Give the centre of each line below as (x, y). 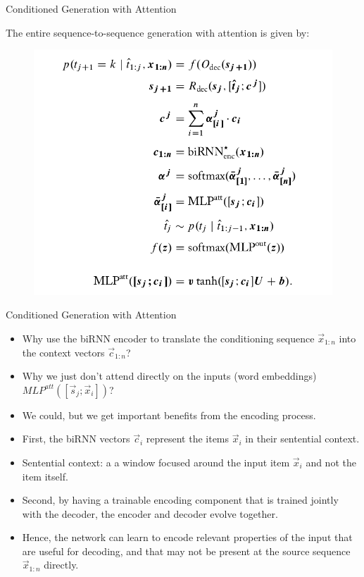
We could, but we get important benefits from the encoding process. (169, 415)
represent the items (188, 439)
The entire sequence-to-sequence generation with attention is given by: (158, 32)
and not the (331, 462)
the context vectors (63, 352)
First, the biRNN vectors (76, 439)
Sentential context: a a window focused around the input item (156, 462)
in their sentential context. (302, 439)
